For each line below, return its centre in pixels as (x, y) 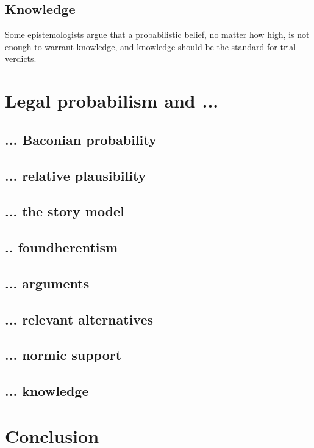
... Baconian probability (81, 139)
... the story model (65, 211)
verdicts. (21, 58)
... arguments (47, 283)
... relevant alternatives (79, 319)
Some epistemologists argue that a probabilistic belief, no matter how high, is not (157, 35)
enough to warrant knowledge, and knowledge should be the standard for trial (151, 46)
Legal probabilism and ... (112, 101)
